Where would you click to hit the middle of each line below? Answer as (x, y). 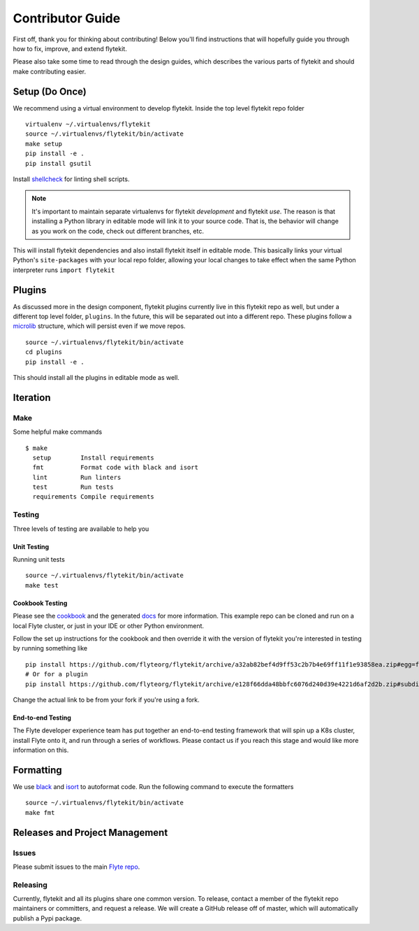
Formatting (37, 770)
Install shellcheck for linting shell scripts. (71, 179)
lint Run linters (77, 477)
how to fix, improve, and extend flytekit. (70, 48)
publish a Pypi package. (47, 918)
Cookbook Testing (40, 603)
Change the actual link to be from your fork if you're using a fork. (106, 699)
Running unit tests (39, 559)
